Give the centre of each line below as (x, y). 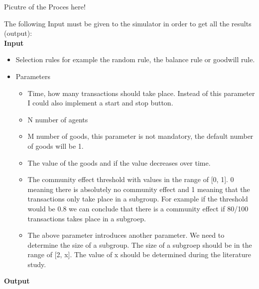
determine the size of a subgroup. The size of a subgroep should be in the (140, 244)
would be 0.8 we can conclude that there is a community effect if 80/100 (138, 208)
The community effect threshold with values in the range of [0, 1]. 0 (131, 179)
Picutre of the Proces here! (45, 6)
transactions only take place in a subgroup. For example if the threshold (138, 199)
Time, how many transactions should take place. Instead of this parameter (141, 93)
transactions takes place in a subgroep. (87, 218)
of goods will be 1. (56, 145)
